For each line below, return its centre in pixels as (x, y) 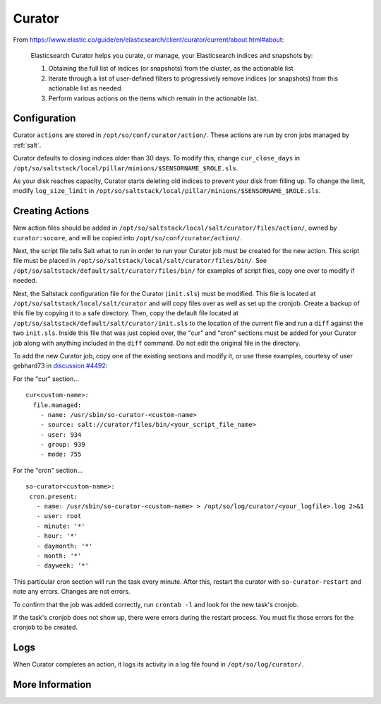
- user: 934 (61, 434)
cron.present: (54, 496)
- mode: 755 (61, 454)
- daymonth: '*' (65, 546)
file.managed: (57, 405)
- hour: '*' (57, 536)
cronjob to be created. (45, 627)
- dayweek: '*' (63, 566)
